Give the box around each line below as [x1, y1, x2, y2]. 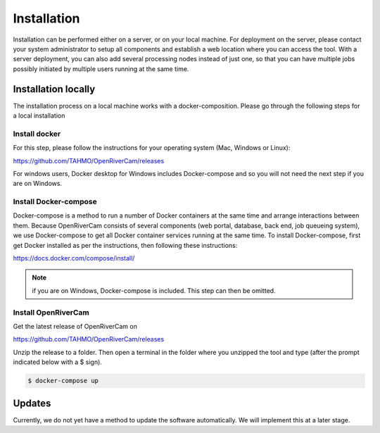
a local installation [13, 111, 65, 120]
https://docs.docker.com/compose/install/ [13, 254, 135, 263]
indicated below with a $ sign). [13, 358, 102, 366]
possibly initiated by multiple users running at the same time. [13, 64, 189, 73]
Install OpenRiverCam [13, 307, 89, 317]
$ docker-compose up [27, 377, 99, 385]
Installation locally [13, 83, 96, 95]
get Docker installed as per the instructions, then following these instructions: [13, 241, 238, 249]
